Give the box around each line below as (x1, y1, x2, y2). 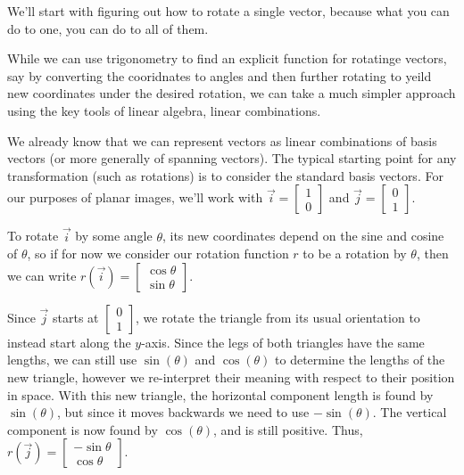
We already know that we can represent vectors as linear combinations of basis (7, 131, 437, 150)
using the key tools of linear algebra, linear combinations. (7, 101, 321, 119)
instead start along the (7, 332, 131, 351)
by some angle (75, 226, 153, 245)
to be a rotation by (302, 244, 407, 263)
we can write (7, 266, 77, 284)
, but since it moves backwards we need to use (57, 403, 310, 422)
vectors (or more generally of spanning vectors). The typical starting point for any (7, 149, 457, 168)
